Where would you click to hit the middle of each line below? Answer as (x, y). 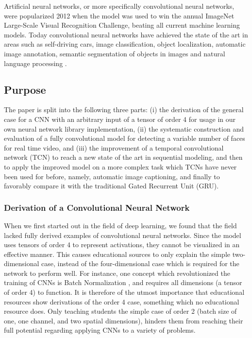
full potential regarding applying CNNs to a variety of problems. (100, 330)
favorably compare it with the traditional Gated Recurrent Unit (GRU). (111, 186)
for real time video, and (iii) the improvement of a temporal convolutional (114, 147)
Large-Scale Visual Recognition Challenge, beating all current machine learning (122, 25)
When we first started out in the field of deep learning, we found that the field (120, 225)
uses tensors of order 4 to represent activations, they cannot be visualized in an (122, 245)
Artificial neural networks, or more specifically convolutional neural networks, (119, 6)
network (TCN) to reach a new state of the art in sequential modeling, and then (123, 157)
